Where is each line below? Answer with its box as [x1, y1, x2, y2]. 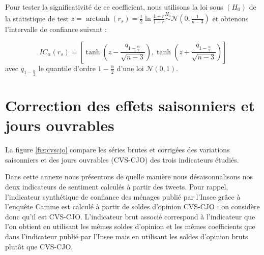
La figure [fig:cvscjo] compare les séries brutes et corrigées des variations [5, 144, 230, 155]
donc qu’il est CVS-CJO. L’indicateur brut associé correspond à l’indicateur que [5, 211, 255, 221]
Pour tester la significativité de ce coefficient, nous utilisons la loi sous [5, 2, 223, 12]
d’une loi [116, 62, 144, 73]
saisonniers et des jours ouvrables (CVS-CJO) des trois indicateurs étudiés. [5, 154, 239, 165]
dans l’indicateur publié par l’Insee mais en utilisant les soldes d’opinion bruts [5, 231, 248, 242]
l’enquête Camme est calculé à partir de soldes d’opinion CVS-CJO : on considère [5, 201, 260, 212]
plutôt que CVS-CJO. [5, 241, 73, 251]
